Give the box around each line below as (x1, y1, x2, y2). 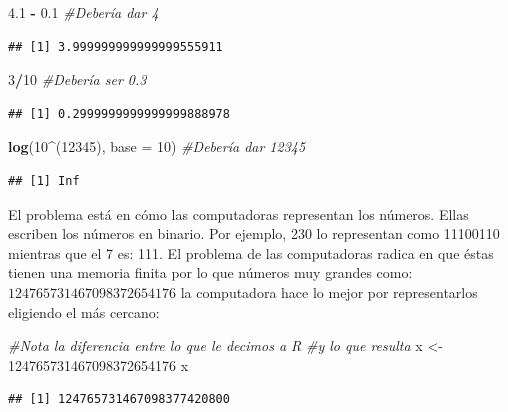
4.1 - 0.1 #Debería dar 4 (8, 2, 159, 22)
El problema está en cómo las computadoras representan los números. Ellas (8, 203, 469, 224)
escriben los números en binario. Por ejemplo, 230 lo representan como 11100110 (8, 223, 500, 244)
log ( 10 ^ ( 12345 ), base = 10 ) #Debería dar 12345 (8, 136, 306, 157)
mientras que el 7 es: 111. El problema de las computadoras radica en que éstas (8, 242, 494, 263)
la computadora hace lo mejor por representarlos (180, 281, 478, 302)
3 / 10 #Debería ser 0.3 (8, 69, 147, 90)
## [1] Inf (8, 173, 80, 188)
